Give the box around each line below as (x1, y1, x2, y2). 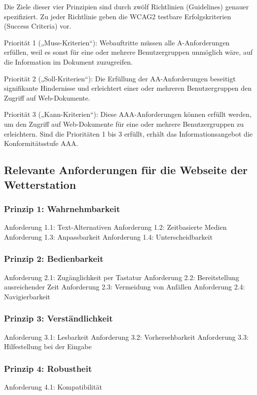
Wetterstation (4, 177, 76, 192)
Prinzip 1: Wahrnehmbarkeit (4, 202, 120, 215)
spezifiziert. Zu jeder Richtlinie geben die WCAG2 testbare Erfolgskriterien (4, 11, 231, 21)
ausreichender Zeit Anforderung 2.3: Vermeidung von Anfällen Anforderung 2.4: (4, 282, 245, 292)
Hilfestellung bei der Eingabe (4, 341, 92, 352)
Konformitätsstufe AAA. (4, 138, 78, 148)
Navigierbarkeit (4, 291, 50, 301)
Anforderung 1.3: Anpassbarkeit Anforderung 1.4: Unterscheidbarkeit (4, 231, 213, 242)
